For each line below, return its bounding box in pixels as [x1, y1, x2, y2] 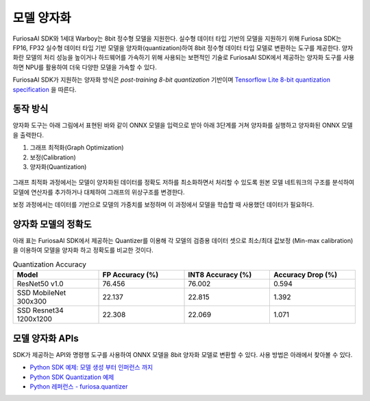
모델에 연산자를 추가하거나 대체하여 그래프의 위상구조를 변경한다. [12, 187, 185, 196]
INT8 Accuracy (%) [188, 270, 252, 279]
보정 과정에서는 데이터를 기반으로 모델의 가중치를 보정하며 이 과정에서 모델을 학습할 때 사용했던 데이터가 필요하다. [12, 200, 314, 209]
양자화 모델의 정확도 [12, 218, 92, 230]
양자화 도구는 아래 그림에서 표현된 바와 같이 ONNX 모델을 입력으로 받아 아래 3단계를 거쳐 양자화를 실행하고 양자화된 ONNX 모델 [12, 121, 353, 130]
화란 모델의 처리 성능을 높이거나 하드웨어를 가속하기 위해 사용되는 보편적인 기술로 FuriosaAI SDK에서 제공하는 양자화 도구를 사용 [12, 54, 355, 62]
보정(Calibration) [29, 153, 77, 161]
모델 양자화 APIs [12, 332, 79, 344]
